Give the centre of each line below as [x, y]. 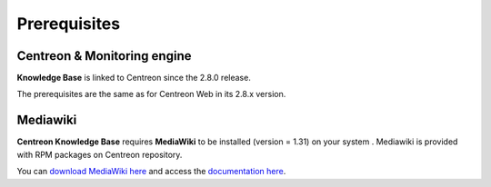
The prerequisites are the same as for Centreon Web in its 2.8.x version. [151, 94]
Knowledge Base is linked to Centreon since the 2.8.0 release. [134, 78]
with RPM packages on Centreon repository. [100, 154]
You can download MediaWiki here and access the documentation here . [151, 172]
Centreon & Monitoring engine [104, 56]
